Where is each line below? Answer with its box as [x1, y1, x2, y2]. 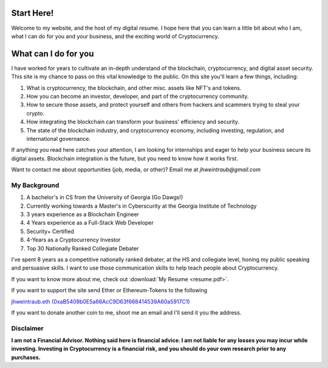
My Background [11, 181, 60, 189]
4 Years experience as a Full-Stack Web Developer [26, 219, 154, 227]
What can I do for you [11, 49, 94, 59]
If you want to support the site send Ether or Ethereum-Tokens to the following [11, 287, 208, 294]
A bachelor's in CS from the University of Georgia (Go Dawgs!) [26, 194, 183, 201]
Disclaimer [11, 324, 44, 332]
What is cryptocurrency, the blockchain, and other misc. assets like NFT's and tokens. [26, 84, 242, 91]
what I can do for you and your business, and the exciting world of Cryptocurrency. [11, 32, 220, 39]
